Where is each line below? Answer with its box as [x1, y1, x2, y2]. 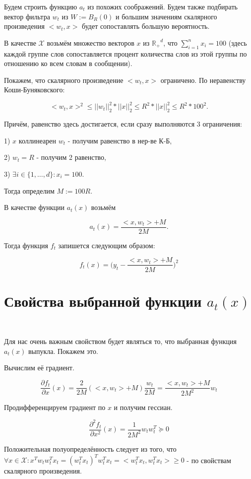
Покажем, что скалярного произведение [4, 74, 124, 85]
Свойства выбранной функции [4, 290, 202, 311]
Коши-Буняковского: [4, 84, 65, 95]
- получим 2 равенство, [36, 152, 106, 162]
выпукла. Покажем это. [28, 345, 98, 356]
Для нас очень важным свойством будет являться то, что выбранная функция [4, 336, 237, 346]
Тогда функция [4, 240, 48, 250]
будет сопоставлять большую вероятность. [82, 21, 210, 31]
